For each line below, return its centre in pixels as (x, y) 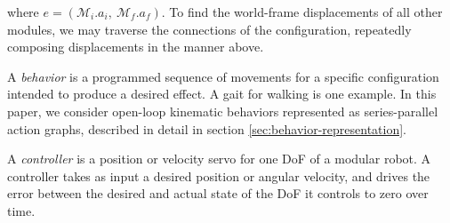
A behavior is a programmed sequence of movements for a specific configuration (223, 76)
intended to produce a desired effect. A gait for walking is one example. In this (222, 94)
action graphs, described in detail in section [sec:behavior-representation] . (207, 128)
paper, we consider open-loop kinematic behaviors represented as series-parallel (223, 111)
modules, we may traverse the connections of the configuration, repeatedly (209, 29)
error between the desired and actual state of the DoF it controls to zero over (218, 193)
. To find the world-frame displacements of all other (302, 12)
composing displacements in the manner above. (136, 47)
